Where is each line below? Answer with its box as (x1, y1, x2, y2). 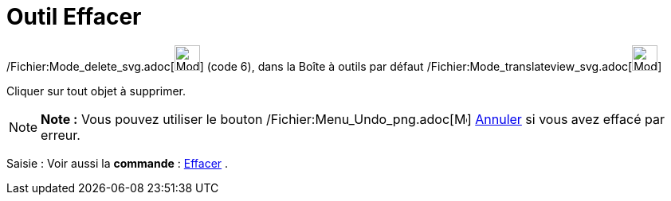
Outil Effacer (6, 3, 142, 30)
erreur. (41, 126, 80, 143)
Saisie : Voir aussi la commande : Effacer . (6, 156, 229, 170)
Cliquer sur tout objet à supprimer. (6, 83, 186, 98)
